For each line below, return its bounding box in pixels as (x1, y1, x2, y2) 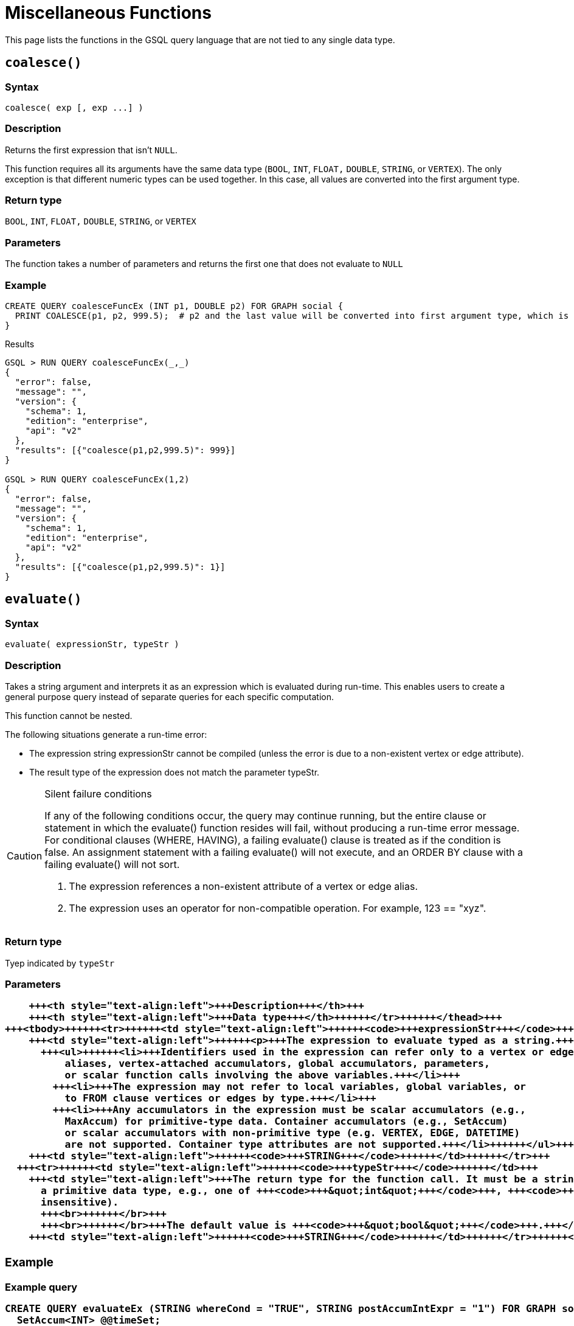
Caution (7, 849, 43, 862)
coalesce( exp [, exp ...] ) (5, 102, 143, 113)
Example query (5, 1280, 78, 1293)
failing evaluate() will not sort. (44, 858, 180, 870)
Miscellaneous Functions (5, 2, 212, 23)
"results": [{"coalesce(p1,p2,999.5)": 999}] (15, 445, 236, 455)
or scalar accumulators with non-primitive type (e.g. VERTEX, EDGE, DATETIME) (64, 1127, 520, 1139)
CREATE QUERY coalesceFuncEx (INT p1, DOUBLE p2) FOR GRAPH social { (5, 300, 344, 311)
